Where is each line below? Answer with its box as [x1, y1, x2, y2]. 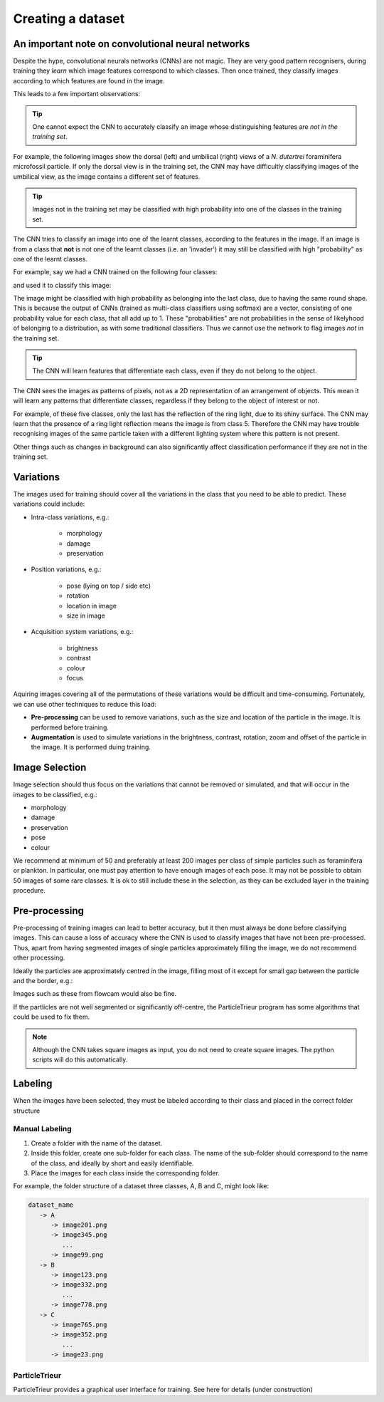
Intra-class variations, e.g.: [31, 513, 110, 521]
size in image [66, 611, 106, 620]
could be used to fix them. [13, 1012, 90, 1022]
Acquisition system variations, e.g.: [31, 628, 134, 636]
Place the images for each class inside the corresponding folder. [31, 1168, 220, 1177]
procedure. [13, 886, 46, 895]
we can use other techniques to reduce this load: [13, 700, 156, 708]
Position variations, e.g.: [31, 565, 102, 573]
